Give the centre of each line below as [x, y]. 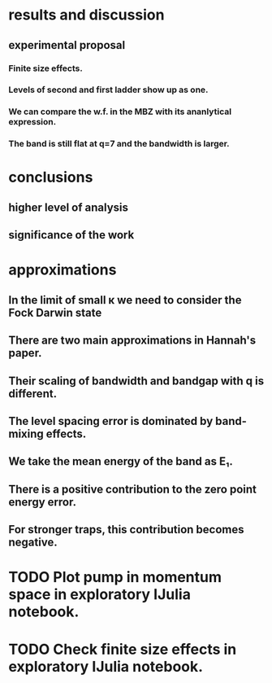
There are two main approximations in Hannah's [132, 341]
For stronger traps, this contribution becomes [126, 530]
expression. [32, 122]
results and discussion [86, 15]
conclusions [51, 177]
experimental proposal [67, 45]
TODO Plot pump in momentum [115, 578]
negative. [33, 543]
